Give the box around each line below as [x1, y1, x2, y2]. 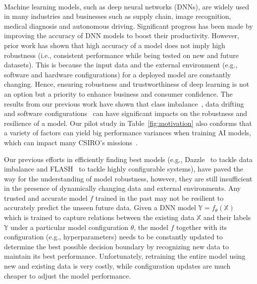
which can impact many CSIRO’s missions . [4, 137, 138, 147]
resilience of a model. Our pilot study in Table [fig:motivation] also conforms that [4, 117, 252, 128]
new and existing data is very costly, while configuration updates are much [4, 261, 231, 271]
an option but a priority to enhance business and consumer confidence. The [4, 88, 233, 99]
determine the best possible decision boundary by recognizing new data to [4, 241, 229, 251]
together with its [176, 222, 227, 232]
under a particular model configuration [10, 222, 129, 232]
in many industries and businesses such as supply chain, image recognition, [4, 11, 231, 21]
